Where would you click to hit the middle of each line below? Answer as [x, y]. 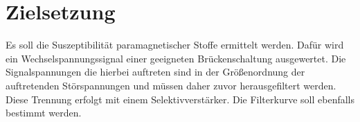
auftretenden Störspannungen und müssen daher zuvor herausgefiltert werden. [171, 85]
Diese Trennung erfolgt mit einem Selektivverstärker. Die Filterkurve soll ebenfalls [180, 99]
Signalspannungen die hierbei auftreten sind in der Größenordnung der [155, 72]
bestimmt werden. [44, 113]
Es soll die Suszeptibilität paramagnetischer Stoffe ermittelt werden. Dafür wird [175, 45]
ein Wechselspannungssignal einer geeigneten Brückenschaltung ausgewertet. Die [176, 58]
